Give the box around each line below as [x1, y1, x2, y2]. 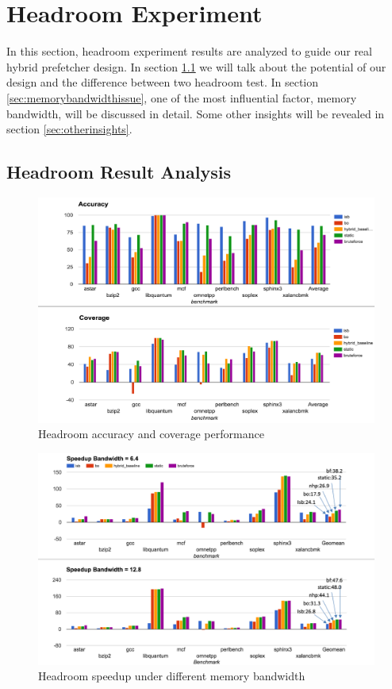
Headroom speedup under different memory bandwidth [38, 668, 306, 684]
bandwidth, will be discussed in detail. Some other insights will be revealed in [6, 105, 385, 121]
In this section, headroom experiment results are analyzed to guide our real [6, 43, 372, 60]
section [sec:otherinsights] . [6, 121, 133, 137]
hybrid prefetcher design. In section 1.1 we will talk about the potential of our [6, 58, 386, 75]
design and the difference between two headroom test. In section [6, 74, 319, 90]
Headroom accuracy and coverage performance [38, 425, 264, 442]
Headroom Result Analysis [6, 160, 231, 184]
